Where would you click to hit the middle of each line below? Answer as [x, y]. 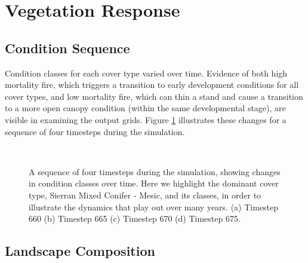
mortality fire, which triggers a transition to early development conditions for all [152, 85]
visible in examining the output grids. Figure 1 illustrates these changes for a [146, 119]
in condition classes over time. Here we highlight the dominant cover [154, 183]
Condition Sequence [67, 48]
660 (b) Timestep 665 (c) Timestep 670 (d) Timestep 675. [135, 218]
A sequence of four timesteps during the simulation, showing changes [155, 171]
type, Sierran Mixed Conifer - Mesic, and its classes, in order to [145, 195]
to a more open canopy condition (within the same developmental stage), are [145, 108]
